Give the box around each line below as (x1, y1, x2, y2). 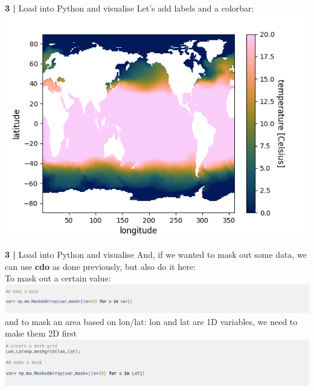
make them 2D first (5, 327, 77, 340)
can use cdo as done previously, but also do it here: (5, 260, 196, 272)
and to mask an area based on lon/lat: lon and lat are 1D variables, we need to (5, 315, 298, 327)
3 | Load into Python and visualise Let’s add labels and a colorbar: (5, 2, 254, 14)
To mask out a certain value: (5, 272, 111, 284)
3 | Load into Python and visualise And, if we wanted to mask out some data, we (5, 248, 307, 260)
